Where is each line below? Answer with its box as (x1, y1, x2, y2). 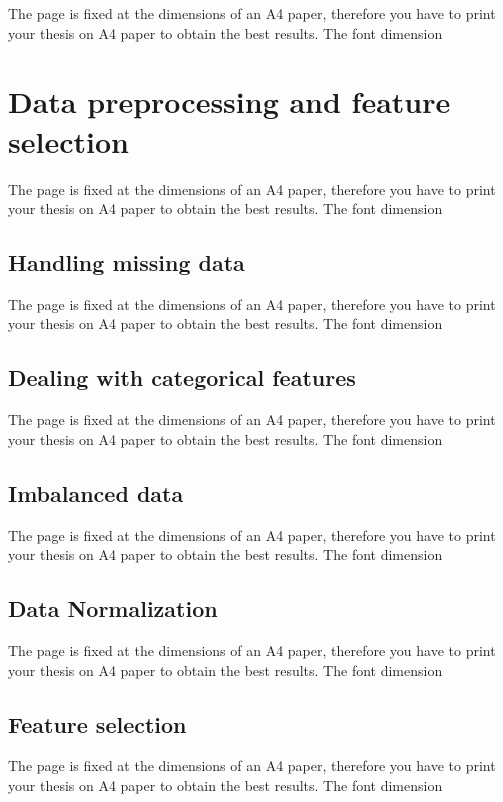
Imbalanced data (8, 477, 184, 508)
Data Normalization (8, 593, 218, 624)
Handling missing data (8, 247, 245, 278)
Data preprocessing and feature (8, 81, 451, 122)
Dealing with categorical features (8, 362, 356, 393)
